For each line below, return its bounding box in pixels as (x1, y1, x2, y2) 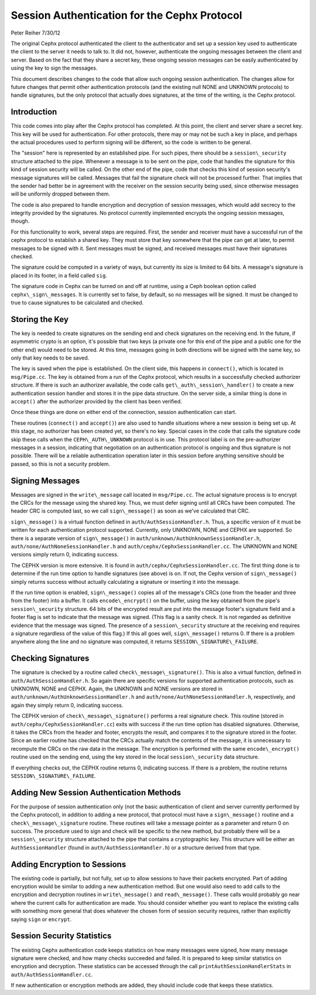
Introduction (11, 107, 57, 117)
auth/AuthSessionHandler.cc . (11, 971, 93, 978)
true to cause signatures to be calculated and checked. (11, 299, 144, 306)
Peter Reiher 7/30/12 (11, 29, 61, 36)
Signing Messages (11, 476, 80, 485)
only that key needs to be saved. (11, 354, 90, 361)
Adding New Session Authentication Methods (11, 788, 181, 798)
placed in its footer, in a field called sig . (11, 272, 108, 279)
